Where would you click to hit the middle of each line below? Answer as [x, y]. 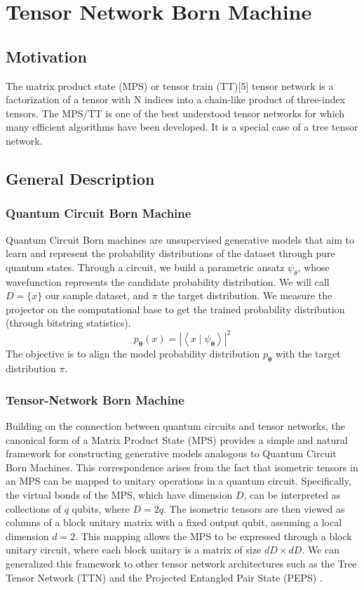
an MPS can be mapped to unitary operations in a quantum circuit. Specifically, [178, 481]
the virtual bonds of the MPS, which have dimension [119, 494]
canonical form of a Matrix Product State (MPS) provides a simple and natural [177, 439]
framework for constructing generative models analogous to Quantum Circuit [171, 453]
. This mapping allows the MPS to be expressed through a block [214, 536]
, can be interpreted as [292, 494]
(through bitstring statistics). [68, 323]
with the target [308, 354]
